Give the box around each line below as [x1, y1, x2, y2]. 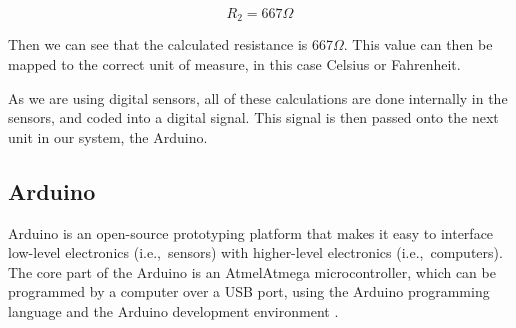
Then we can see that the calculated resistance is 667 [8, 34, 333, 55]
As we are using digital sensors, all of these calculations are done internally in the [8, 87, 508, 108]
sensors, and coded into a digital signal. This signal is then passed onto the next [8, 107, 499, 128]
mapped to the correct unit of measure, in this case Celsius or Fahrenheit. [8, 54, 461, 75]
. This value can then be [343, 34, 493, 55]
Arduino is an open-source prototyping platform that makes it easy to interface [8, 222, 494, 243]
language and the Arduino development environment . [8, 301, 339, 321]
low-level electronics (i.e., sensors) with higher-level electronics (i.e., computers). [8, 242, 503, 263]
